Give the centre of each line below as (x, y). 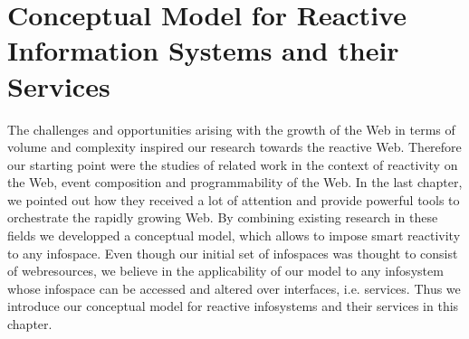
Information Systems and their (203, 50)
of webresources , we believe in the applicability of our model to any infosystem (225, 271)
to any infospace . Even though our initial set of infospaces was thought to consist (233, 253)
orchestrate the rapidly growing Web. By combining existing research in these (223, 217)
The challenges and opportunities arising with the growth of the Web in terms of (231, 129)
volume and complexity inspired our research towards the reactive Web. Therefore (234, 147)
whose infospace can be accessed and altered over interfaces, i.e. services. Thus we (234, 288)
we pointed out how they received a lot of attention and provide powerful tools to (234, 199)
